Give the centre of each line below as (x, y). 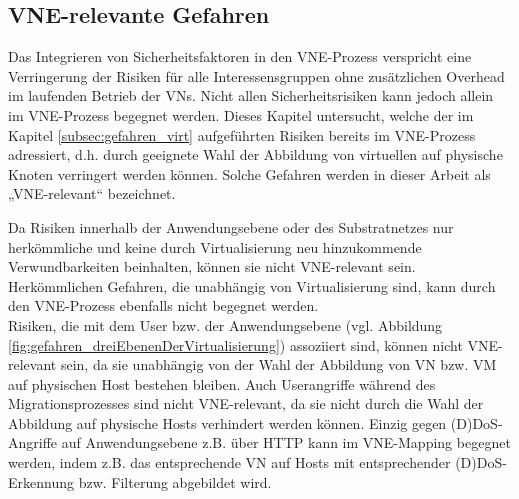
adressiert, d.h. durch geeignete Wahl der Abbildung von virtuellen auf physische (255, 154)
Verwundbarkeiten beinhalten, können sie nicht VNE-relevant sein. (212, 266)
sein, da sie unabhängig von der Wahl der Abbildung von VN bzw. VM (278, 364)
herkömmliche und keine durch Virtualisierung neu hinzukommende (215, 246)
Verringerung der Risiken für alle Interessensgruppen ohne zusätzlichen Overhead (256, 75)
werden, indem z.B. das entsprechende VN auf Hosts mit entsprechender (229, 462)
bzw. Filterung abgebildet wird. (175, 481)
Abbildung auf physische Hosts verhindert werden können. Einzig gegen (227, 422)
